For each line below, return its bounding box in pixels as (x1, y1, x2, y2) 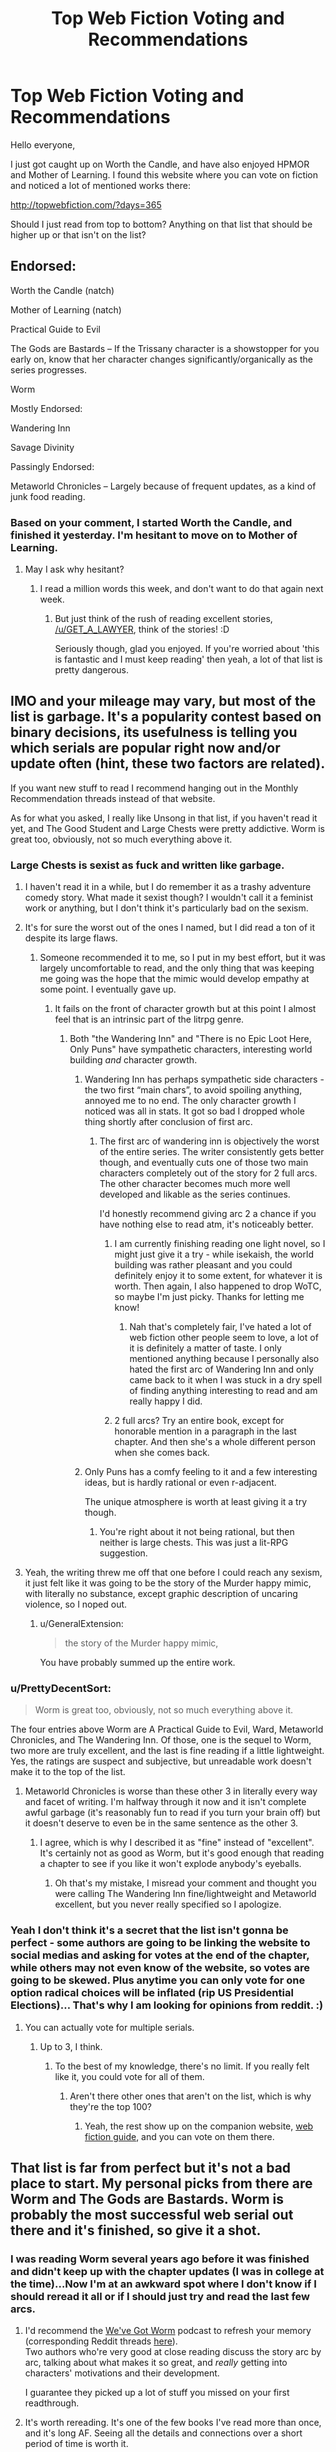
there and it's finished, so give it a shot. (10, 2222, 262, 2239)
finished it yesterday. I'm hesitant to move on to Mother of (10, 528, 298, 542)
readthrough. (24, 2397, 80, 2409)
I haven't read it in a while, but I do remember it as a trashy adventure (24, 881, 312, 893)
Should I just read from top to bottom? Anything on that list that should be (10, 218, 313, 230)
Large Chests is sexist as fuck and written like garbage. (10, 858, 285, 872)
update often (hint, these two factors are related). (10, 755, 326, 772)
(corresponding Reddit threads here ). (24, 2335, 178, 2347)
